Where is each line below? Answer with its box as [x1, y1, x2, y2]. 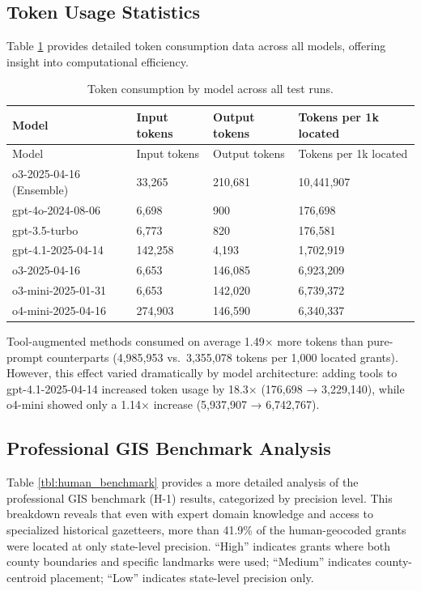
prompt [6, 348, 44, 365]
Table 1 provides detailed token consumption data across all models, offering [6, 37, 386, 54]
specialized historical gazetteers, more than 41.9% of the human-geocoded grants [6, 521, 406, 538]
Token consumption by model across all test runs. [87, 80, 334, 97]
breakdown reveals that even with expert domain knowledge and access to [6, 505, 373, 522]
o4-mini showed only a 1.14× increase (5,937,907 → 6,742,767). [6, 396, 320, 413]
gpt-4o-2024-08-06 [12, 201, 100, 218]
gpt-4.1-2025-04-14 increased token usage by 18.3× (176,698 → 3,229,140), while [6, 380, 405, 397]
